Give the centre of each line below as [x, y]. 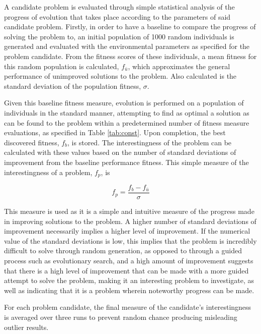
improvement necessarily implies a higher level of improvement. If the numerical [127, 231]
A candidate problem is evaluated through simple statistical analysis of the [119, 7]
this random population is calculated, [62, 66]
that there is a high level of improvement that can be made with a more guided [126, 270]
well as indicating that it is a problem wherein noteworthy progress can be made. [129, 290]
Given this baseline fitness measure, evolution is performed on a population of [124, 103]
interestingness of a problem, [48, 172]
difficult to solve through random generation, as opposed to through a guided [123, 250]
